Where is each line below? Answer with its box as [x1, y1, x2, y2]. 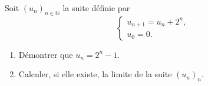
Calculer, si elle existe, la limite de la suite [18, 68, 172, 80]
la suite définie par [62, 2, 130, 13]
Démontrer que [18, 48, 73, 60]
